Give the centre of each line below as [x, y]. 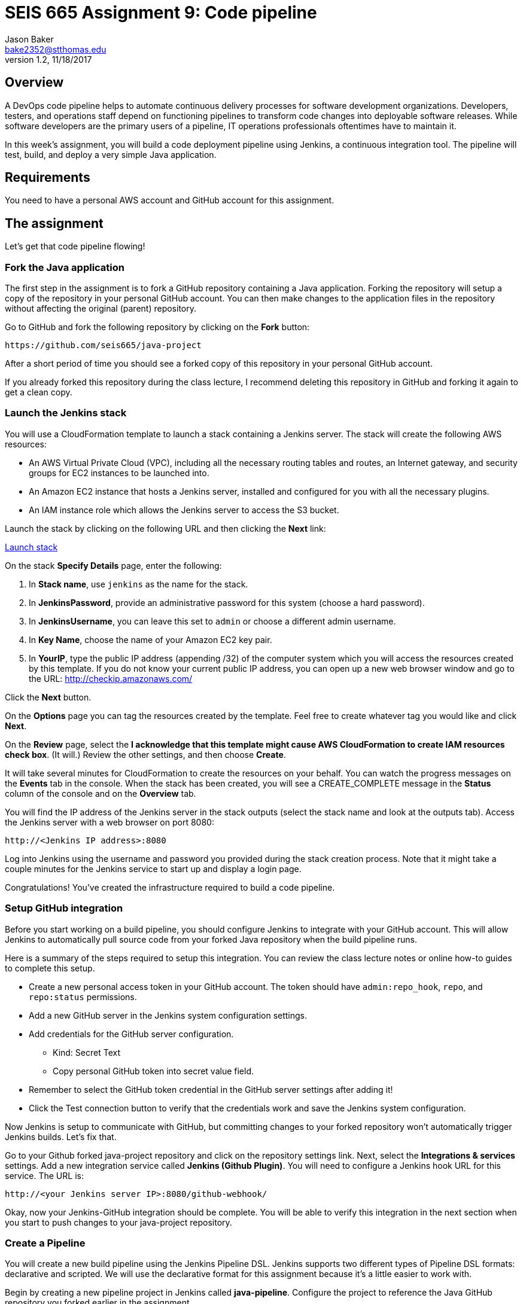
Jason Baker [29, 39]
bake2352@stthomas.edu [56, 49]
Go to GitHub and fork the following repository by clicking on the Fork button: [157, 327]
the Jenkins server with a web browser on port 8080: [110, 822]
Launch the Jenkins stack [66, 413]
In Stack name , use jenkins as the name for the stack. [139, 584]
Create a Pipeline [45, 1243]
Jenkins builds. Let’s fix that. [61, 1137]
